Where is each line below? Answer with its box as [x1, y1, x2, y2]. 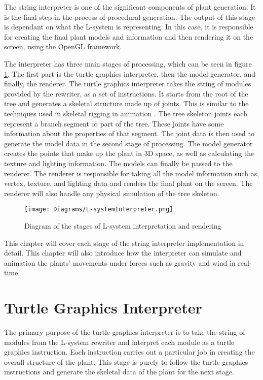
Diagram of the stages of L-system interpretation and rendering [24, 220, 221, 231]
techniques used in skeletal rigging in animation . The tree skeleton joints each [4, 108, 247, 118]
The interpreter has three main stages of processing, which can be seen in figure [4, 58, 252, 69]
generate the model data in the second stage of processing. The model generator [4, 138, 253, 148]
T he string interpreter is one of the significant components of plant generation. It [4, 2, 256, 12]
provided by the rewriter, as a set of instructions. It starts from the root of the [4, 88, 248, 99]
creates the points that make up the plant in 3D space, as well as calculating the [4, 148, 254, 159]
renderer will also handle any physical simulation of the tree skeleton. [4, 187, 219, 198]
